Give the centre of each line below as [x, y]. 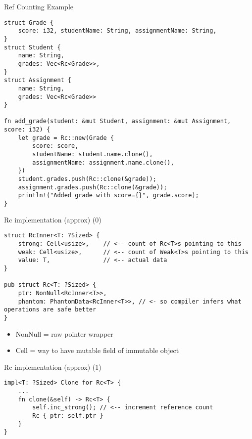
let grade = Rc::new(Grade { [66, 138]
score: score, [55, 146]
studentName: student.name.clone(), [93, 154]
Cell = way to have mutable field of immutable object [97, 350]
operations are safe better [50, 310]
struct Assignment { [38, 80]
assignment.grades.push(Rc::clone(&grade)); [93, 187]
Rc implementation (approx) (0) [53, 219]
